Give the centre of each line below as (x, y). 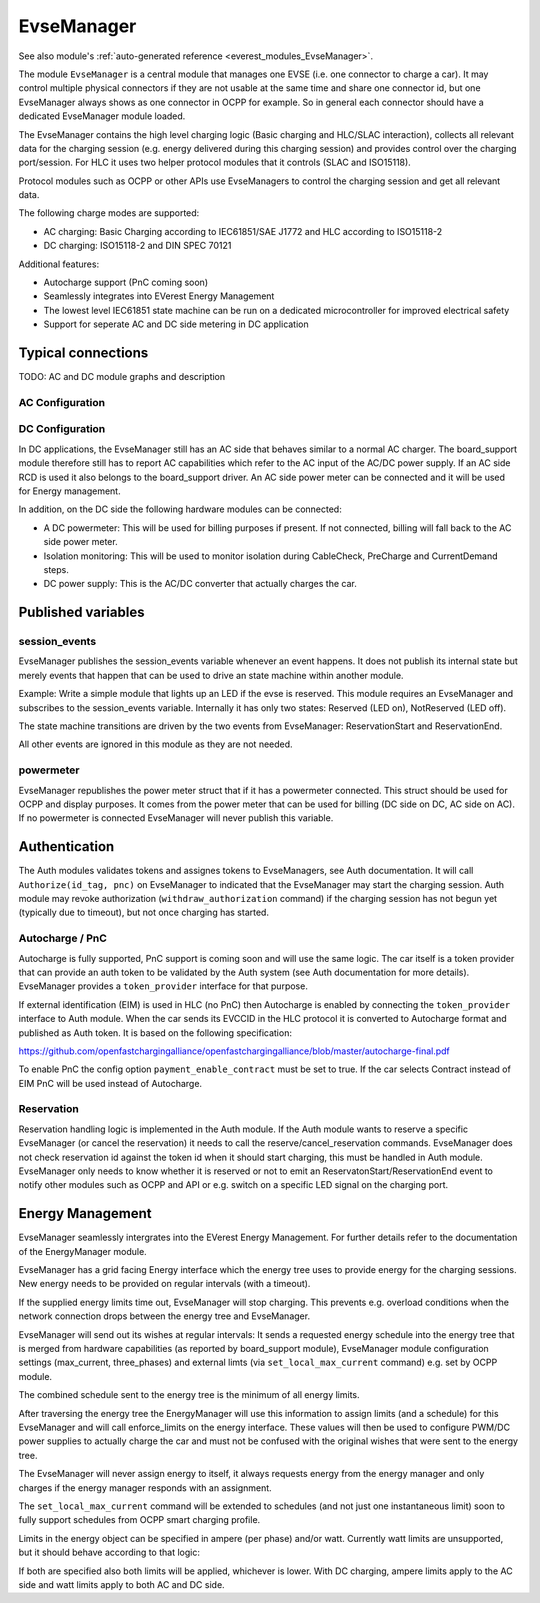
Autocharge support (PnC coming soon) (126, 282)
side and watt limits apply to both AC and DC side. (121, 1584)
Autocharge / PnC (62, 938)
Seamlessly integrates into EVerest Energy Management (159, 296)
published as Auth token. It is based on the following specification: (155, 1032)
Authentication (66, 846)
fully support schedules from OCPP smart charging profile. (139, 1520)
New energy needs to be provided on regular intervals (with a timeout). (164, 1284)
